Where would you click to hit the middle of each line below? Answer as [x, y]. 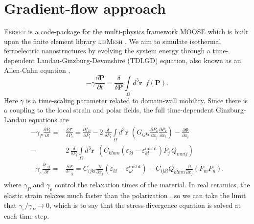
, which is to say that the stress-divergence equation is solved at [145, 205]
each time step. [27, 215]
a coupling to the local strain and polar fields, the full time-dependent [109, 110]
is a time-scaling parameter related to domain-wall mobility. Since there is [137, 100]
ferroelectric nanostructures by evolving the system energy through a [107, 51]
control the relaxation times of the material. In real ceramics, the [152, 185]
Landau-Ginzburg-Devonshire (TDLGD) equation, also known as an [139, 60]
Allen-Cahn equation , [37, 70]
